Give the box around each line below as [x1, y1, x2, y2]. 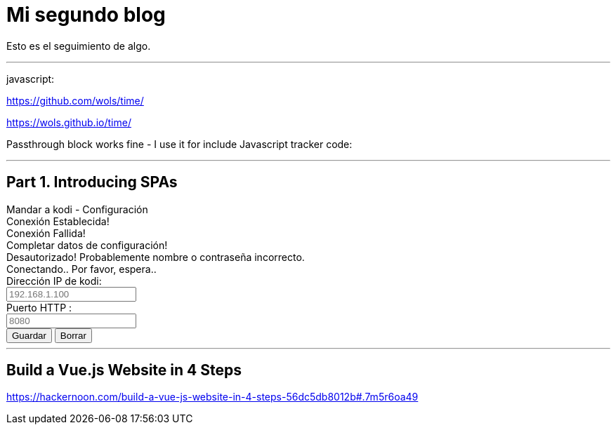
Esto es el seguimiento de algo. [6, 39, 151, 52]
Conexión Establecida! [6, 215, 110, 227]
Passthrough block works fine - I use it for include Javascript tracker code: [6, 137, 353, 150]
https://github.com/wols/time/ [6, 94, 144, 107]
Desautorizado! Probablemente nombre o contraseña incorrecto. [6, 250, 305, 263]
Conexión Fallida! [6, 227, 86, 239]
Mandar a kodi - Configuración [6, 203, 148, 215]
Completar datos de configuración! [6, 238, 168, 251]
